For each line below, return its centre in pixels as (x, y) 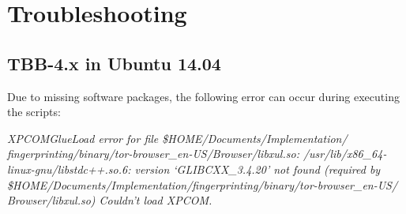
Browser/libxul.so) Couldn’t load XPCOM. (110, 200)
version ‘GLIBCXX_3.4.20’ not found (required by (258, 169)
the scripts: (34, 112)
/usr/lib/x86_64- (345, 154)
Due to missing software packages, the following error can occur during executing (203, 96)
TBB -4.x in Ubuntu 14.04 (114, 63)
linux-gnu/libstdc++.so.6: (69, 169)
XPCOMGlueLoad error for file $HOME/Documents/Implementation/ (177, 138)
